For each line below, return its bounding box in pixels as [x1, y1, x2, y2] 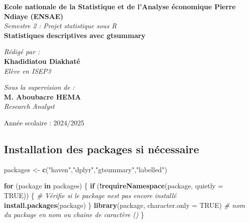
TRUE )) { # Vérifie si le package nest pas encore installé [4, 190, 177, 200]
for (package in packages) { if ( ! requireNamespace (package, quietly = [4, 181, 224, 191]
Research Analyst [4, 101, 55, 111]
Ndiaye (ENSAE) [4, 11, 63, 21]
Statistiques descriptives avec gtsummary [4, 30, 145, 40]
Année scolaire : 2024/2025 [4, 117, 84, 127]
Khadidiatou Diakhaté [4, 56, 81, 66]
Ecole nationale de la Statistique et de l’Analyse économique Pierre [4, 1, 236, 11]
